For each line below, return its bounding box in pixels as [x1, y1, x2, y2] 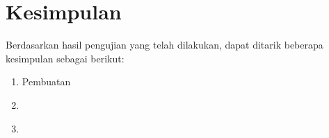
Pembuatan [22, 74, 71, 89]
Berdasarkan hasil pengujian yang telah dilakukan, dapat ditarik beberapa [6, 37, 323, 52]
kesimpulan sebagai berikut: [6, 51, 125, 65]
